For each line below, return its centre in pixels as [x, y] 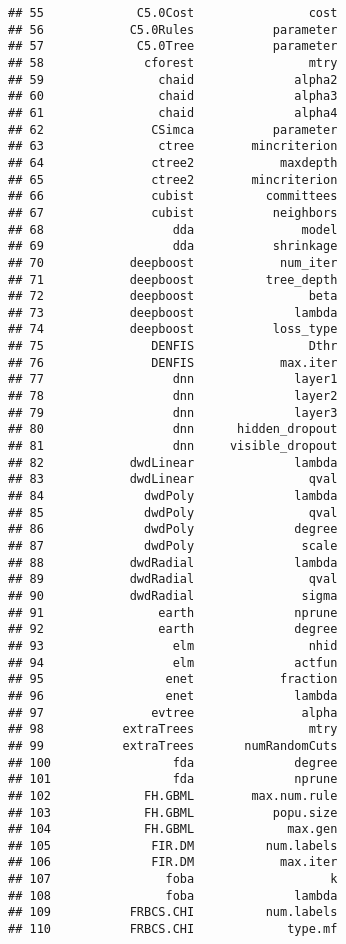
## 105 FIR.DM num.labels [173, 845]
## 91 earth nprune [173, 612]
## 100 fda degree [173, 762]
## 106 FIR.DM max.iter [173, 862]
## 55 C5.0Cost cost [173, 13]
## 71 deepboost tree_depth [173, 279]
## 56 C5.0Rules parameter [173, 29]
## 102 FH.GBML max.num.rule [173, 795]
